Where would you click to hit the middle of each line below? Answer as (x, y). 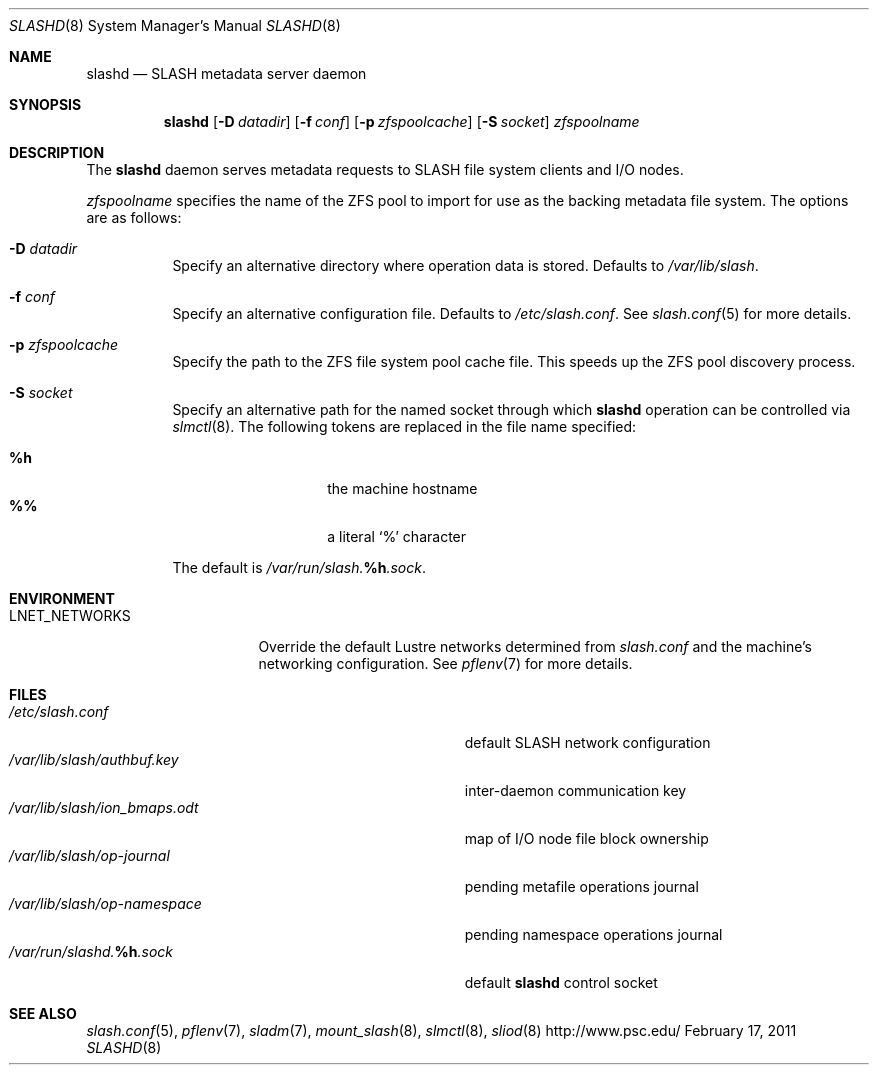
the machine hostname (402, 488)
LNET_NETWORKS (70, 615)
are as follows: (134, 217)
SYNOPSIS (45, 104)
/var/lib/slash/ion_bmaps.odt (104, 807)
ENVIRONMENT (62, 598)
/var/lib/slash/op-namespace (105, 903)
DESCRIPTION (57, 152)
